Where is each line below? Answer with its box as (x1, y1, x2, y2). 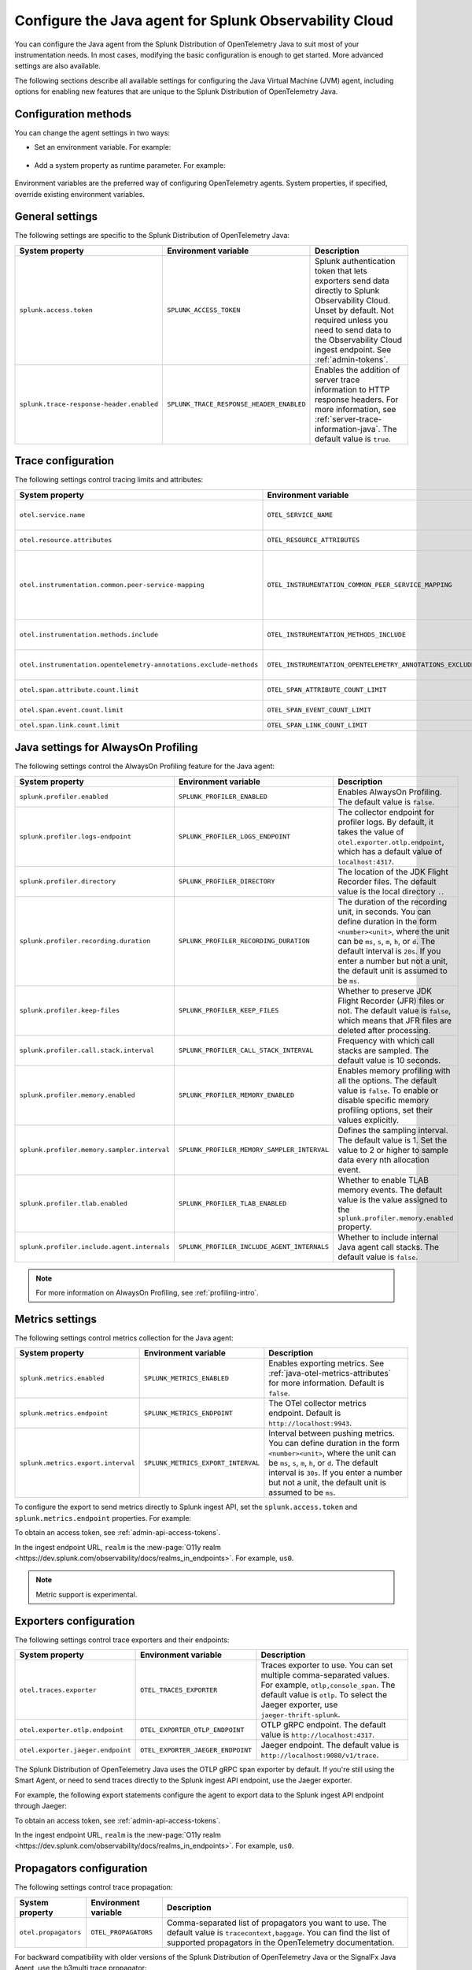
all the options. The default (337, 1075, 437, 1086)
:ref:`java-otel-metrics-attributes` (268, 1368, 392, 1379)
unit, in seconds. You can (337, 906, 432, 917)
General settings (14, 210, 98, 224)
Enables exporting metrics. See (268, 1358, 385, 1369)
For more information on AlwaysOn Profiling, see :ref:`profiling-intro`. (35, 1288, 260, 1298)
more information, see (315, 403, 396, 414)
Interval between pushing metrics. (268, 1428, 395, 1439)
